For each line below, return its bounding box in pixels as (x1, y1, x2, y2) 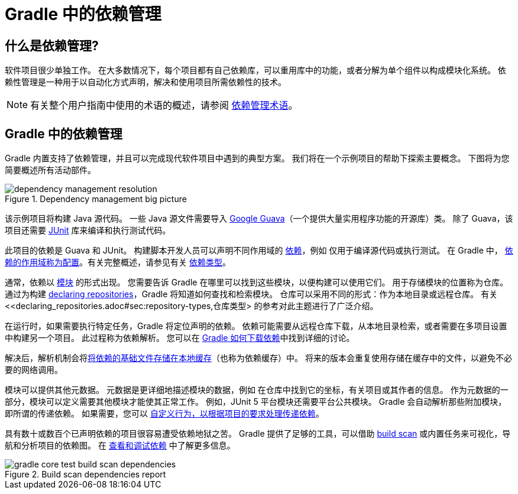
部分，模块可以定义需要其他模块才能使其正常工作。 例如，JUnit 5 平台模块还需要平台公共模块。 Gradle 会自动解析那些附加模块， (5, 396, 507, 407)
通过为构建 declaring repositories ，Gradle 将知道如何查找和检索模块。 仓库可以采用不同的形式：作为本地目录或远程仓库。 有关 (5, 289, 498, 300)
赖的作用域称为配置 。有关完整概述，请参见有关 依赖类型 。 (5, 257, 231, 268)
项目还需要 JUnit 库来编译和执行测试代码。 (5, 225, 171, 236)
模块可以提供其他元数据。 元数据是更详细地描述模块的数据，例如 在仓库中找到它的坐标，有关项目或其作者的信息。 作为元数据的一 (5, 385, 509, 395)
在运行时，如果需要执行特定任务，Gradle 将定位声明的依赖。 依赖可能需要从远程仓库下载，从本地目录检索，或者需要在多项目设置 (5, 321, 507, 331)
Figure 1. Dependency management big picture (5, 194, 187, 204)
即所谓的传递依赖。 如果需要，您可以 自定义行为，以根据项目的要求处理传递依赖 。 (5, 408, 324, 419)
